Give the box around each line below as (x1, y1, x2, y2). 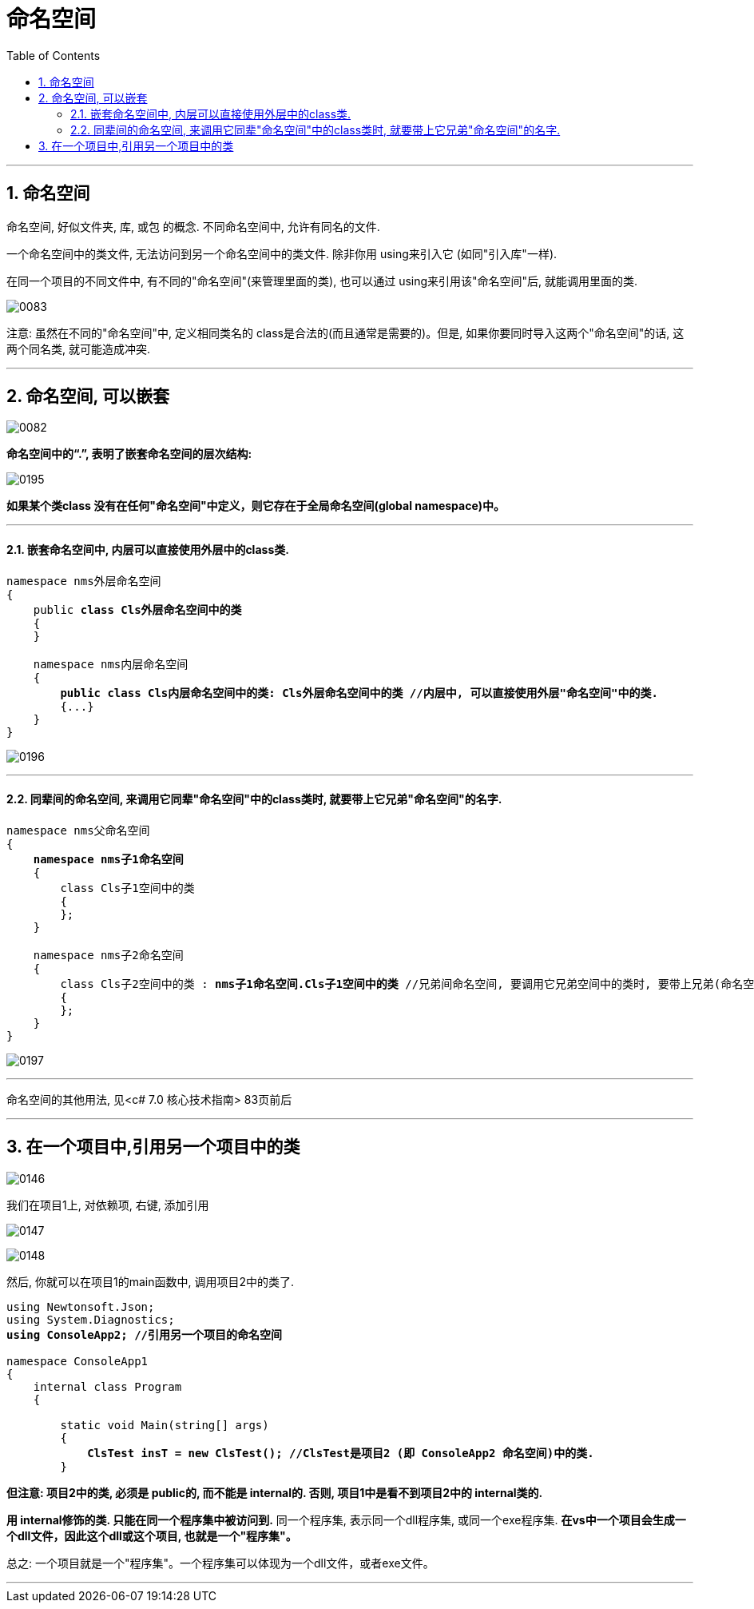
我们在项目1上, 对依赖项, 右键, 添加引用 (6, 1197, 209, 1212)
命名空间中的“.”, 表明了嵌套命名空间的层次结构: (6, 447, 252, 461)
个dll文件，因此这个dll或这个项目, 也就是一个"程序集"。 (6, 1528, 297, 1543)
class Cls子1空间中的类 (60, 881, 195, 894)
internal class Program (33, 1380, 182, 1393)
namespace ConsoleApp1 (6, 1354, 149, 1368)
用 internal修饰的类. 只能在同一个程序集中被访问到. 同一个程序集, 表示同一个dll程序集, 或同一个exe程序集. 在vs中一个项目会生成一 (6, 1512, 686, 1527)
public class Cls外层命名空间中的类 (33, 603, 242, 616)
